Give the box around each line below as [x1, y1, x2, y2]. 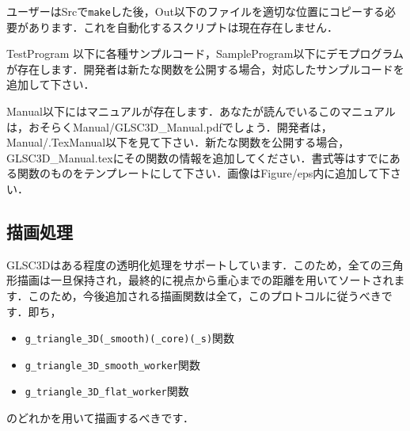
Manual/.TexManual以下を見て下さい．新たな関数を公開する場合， [6, 134, 350, 151]
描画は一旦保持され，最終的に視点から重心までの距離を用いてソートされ [17, 272, 394, 288]
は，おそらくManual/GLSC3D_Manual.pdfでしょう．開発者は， [6, 118, 332, 135]
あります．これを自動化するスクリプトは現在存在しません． [28, 18, 339, 35]
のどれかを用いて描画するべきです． [6, 410, 195, 426]
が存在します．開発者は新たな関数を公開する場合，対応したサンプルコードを [6, 60, 404, 77]
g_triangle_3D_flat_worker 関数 [25, 383, 189, 399]
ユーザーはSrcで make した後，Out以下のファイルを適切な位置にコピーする [6, 3, 385, 19]
